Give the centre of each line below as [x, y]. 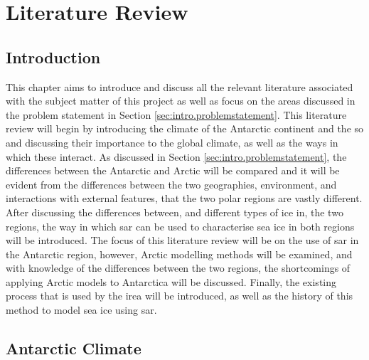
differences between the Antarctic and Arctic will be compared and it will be [173, 170]
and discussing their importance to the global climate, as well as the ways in [172, 142]
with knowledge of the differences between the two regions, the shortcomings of [178, 268]
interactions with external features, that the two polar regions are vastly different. [184, 198]
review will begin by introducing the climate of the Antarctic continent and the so [185, 128]
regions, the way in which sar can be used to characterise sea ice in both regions [180, 226]
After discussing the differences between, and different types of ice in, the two [175, 212]
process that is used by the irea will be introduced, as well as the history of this [180, 296]
